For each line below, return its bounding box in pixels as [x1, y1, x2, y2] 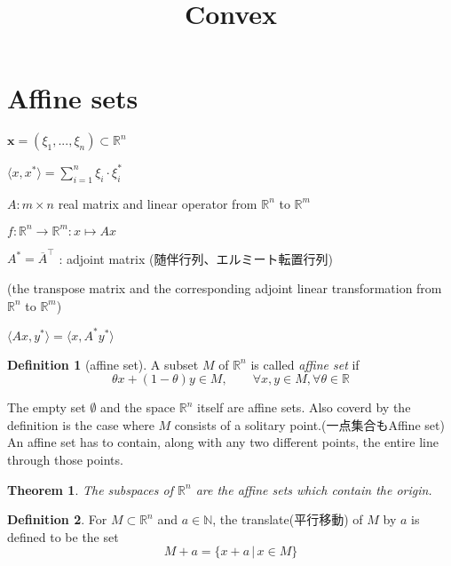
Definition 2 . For [7, 510, 107, 529]
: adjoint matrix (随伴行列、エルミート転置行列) [59, 249, 333, 267]
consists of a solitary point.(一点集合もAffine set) [174, 415, 445, 434]
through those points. [7, 450, 123, 469]
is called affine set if [250, 355, 360, 373]
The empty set [7, 398, 86, 417]
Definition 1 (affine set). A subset [7, 355, 199, 373]
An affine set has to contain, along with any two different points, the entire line [7, 433, 439, 451]
